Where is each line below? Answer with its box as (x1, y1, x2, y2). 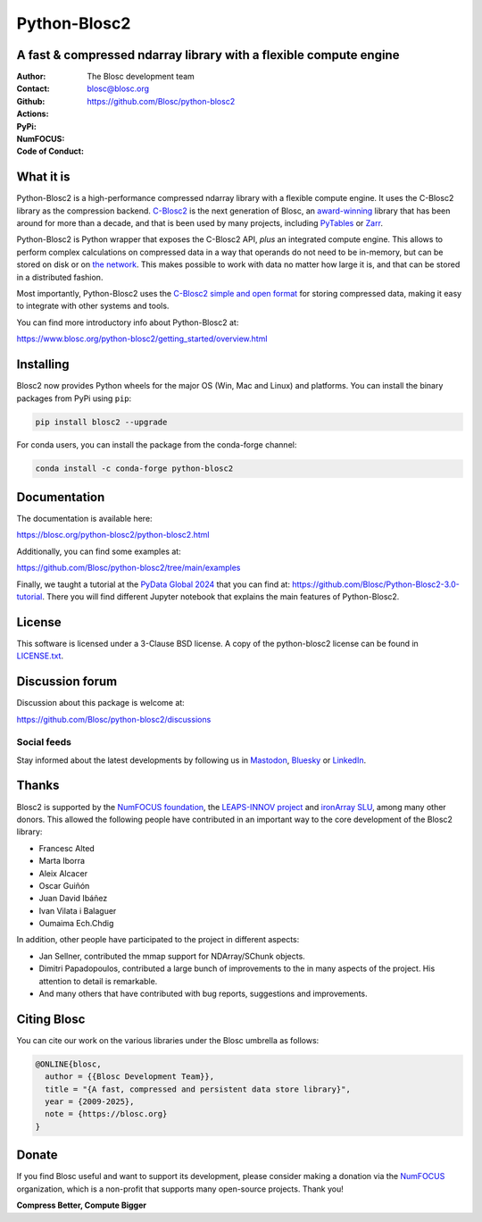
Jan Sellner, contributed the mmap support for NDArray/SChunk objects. (38, 950, 305, 961)
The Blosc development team (87, 71, 195, 82)
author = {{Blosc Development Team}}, (45, 1072, 214, 1082)
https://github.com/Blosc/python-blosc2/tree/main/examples (16, 563, 241, 573)
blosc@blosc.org (87, 83, 150, 94)
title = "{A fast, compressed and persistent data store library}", (45, 1084, 352, 1094)
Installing (16, 357, 71, 372)
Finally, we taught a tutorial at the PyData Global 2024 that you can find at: (16, 579, 290, 590)
